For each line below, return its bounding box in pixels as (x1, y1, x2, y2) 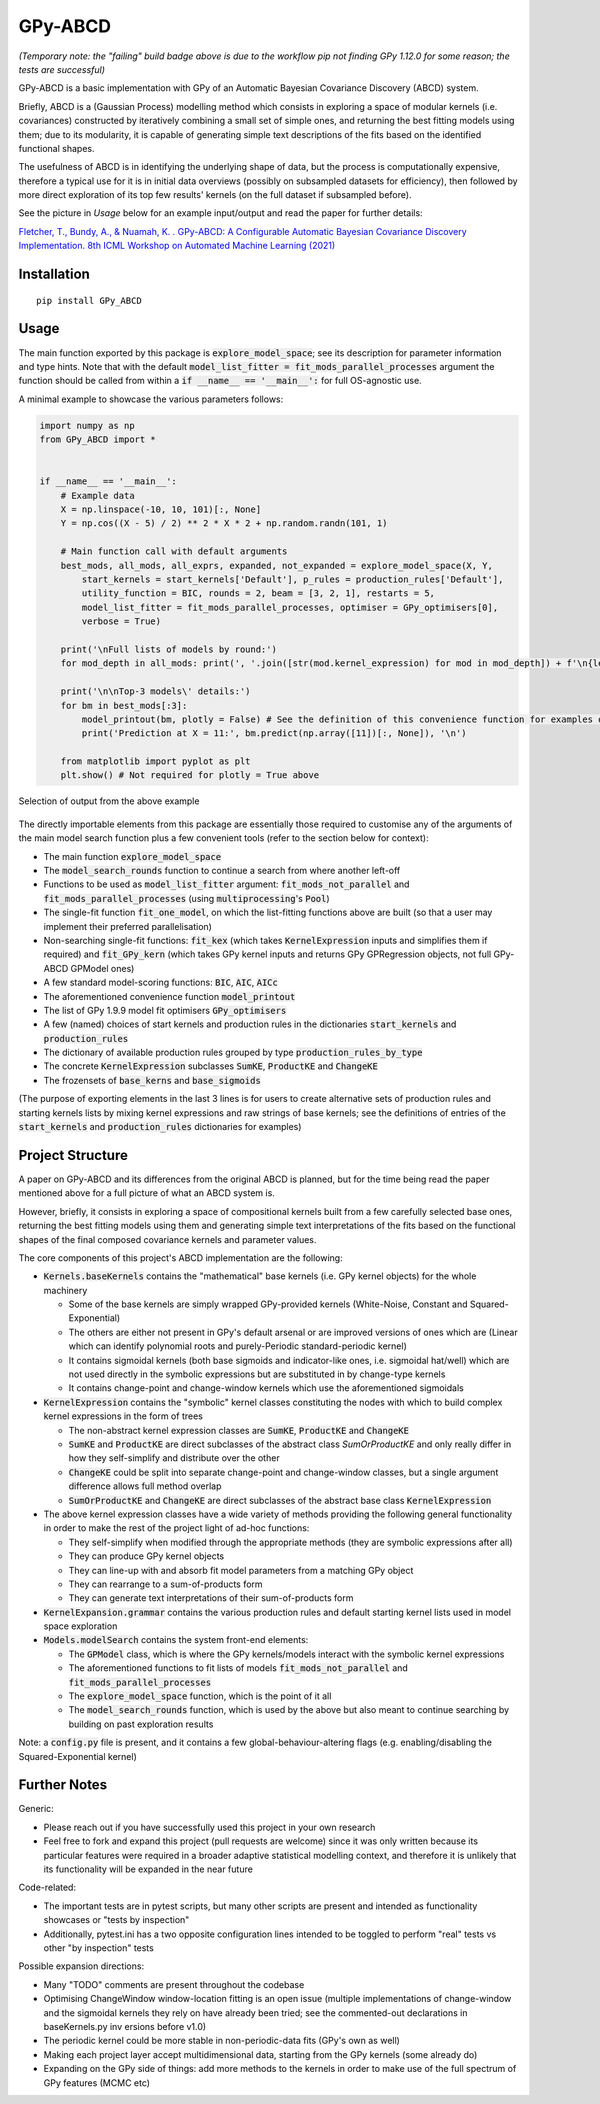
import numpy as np (39, 420, 135, 431)
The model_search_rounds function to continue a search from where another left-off (43, 865, 401, 877)
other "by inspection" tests (43, 1942, 154, 1954)
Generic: (18, 1803, 54, 1815)
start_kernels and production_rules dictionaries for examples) (18, 1121, 302, 1133)
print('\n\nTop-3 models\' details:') (60, 686, 251, 697)
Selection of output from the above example (18, 795, 200, 807)
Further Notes (18, 1776, 108, 1794)
